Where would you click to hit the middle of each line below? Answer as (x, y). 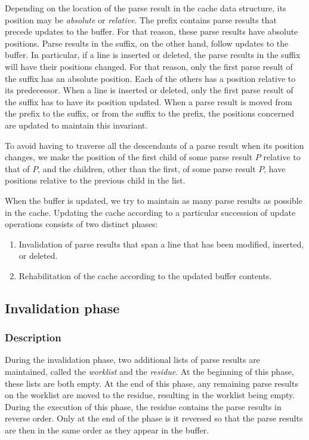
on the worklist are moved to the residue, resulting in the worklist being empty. (150, 395)
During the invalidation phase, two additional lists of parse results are (132, 360)
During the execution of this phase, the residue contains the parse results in (143, 406)
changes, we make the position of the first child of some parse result (129, 157)
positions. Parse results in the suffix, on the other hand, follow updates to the (147, 43)
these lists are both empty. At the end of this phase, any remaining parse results (152, 383)
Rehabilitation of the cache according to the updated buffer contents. (145, 275)
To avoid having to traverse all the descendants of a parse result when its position (154, 145)
